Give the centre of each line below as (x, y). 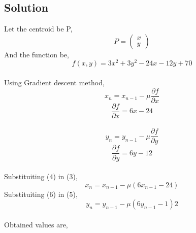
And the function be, (37, 54)
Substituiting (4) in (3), (41, 176)
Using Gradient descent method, (54, 82)
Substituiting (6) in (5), (41, 194)
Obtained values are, (36, 224)
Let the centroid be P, (38, 29)
